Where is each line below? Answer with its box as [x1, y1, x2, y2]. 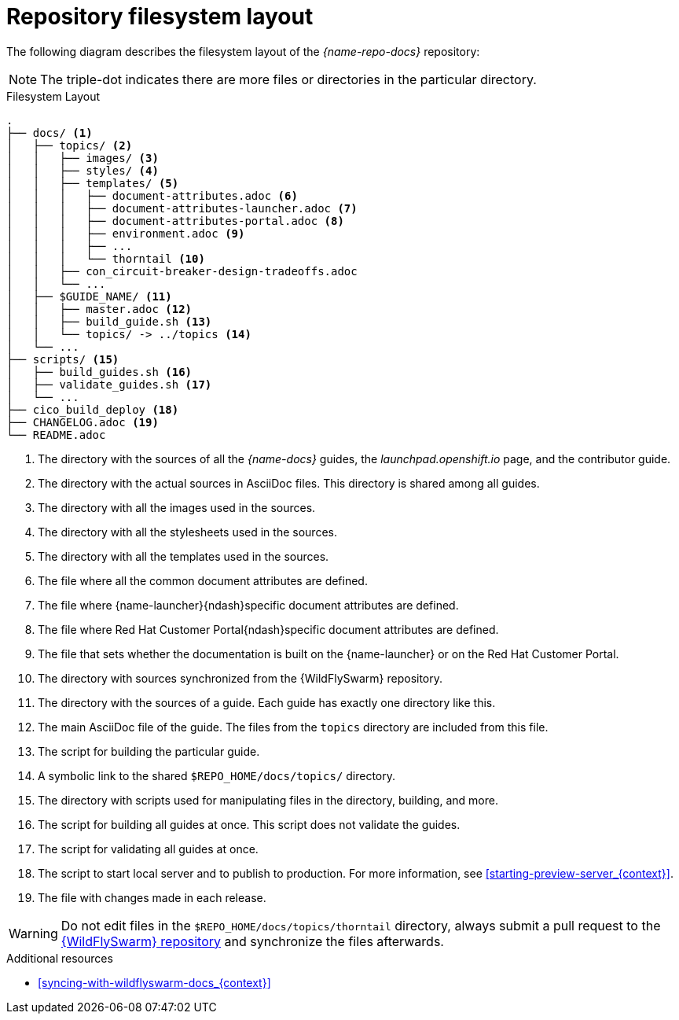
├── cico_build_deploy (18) [6, 403, 179, 416]
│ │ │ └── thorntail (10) [6, 252, 205, 265]
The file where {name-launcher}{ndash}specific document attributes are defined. [38, 598, 459, 612]
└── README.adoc [6, 428, 106, 441]
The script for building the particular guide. [38, 744, 260, 758]
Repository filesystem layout [6, 3, 314, 30]
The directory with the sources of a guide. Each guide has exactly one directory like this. [38, 695, 496, 709]
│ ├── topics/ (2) [6, 138, 133, 152]
